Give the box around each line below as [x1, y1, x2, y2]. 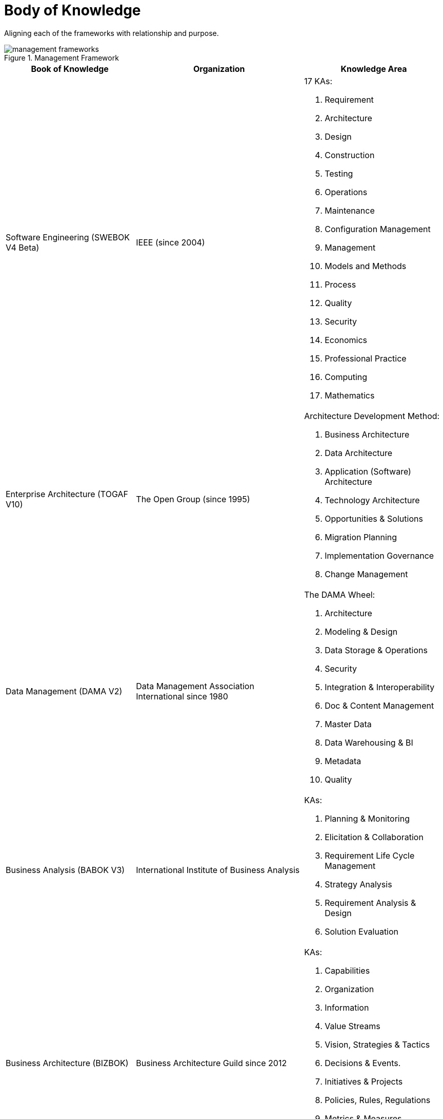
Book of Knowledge [31, 63, 109, 74]
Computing [325, 371, 368, 382]
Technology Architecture [325, 495, 420, 505]
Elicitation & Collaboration [325, 831, 424, 842]
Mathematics [325, 390, 375, 401]
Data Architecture [325, 447, 393, 458]
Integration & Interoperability [325, 681, 435, 692]
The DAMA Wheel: [304, 589, 375, 600]
